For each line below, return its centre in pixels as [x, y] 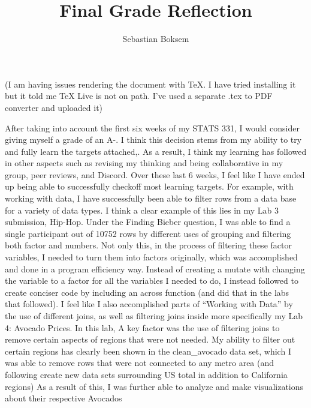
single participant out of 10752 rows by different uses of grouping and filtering [148, 233]
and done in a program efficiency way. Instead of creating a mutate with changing [155, 268]
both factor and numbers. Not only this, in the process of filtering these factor [148, 245]
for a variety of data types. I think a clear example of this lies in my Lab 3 [142, 210]
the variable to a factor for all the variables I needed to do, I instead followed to [152, 280]
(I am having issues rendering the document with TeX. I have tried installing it [150, 84]
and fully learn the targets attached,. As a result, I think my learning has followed [156, 151]
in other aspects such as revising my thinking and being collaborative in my [144, 163]
